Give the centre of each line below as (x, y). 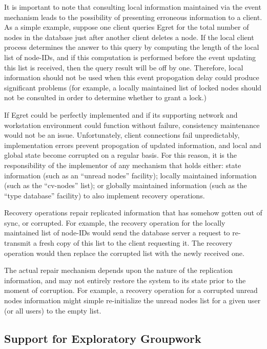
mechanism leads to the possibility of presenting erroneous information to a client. (133, 17)
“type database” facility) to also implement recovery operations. (105, 195)
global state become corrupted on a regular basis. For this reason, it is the (120, 155)
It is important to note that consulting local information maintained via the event (133, 7)
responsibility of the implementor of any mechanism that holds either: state (123, 165)
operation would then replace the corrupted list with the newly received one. (124, 253)
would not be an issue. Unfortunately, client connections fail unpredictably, (122, 135)
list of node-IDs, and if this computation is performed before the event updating (130, 57)
